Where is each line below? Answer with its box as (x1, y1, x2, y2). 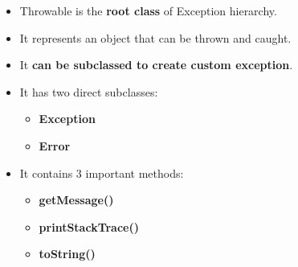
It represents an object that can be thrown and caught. (19, 29, 292, 46)
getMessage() (39, 191, 114, 208)
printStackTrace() (39, 218, 139, 235)
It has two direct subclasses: (19, 83, 158, 100)
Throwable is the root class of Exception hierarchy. (19, 2, 277, 18)
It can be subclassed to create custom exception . (19, 56, 293, 73)
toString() (39, 245, 96, 262)
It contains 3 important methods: (19, 164, 184, 181)
